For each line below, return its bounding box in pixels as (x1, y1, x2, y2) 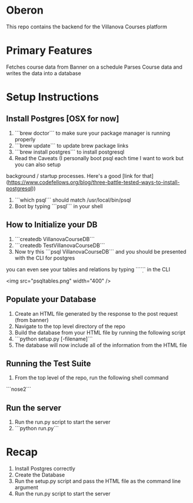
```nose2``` (6, 385, 31, 393)
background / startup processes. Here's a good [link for (6, 172, 141, 179)
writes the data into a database (6, 69, 81, 77)
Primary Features (6, 44, 92, 57)
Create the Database (14, 471, 65, 479)
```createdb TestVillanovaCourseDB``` (14, 242, 105, 249)
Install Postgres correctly (14, 465, 75, 472)
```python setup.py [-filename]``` (14, 335, 93, 342)
